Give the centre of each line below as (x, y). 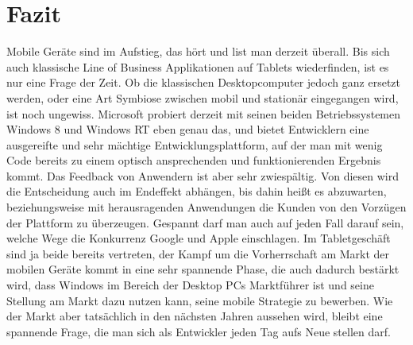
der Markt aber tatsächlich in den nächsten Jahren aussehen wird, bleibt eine (195, 316)
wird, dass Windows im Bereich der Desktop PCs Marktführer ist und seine (190, 285)
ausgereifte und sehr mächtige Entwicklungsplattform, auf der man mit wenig (195, 144)
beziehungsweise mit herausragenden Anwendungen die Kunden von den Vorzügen (206, 207)
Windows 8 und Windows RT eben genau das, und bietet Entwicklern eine (188, 129)
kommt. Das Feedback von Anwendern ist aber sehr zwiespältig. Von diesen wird (203, 175)
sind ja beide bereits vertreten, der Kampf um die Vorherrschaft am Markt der (198, 253)
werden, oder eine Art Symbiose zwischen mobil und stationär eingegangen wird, (203, 97)
